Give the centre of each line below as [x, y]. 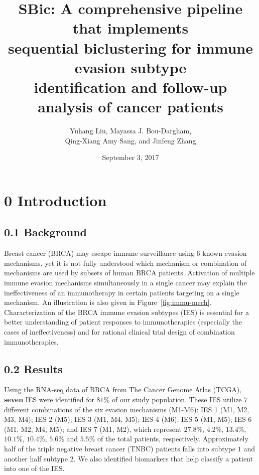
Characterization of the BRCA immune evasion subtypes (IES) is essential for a [127, 312]
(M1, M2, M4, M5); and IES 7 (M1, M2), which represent [93, 429]
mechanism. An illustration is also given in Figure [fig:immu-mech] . [108, 302]
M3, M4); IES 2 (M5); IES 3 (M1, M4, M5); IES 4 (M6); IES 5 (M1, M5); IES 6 [128, 419]
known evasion [225, 253]
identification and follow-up [131, 87]
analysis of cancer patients [131, 107]
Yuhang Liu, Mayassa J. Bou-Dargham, [131, 131]
